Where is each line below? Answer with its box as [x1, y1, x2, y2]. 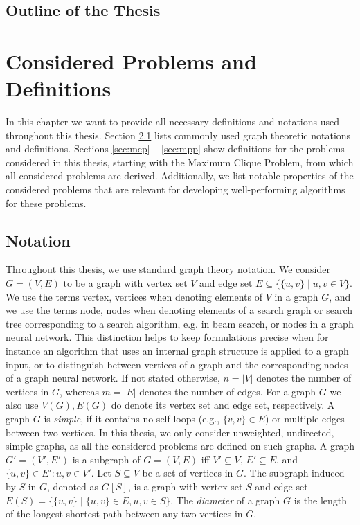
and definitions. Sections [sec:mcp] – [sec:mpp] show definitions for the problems [6, 141, 345, 156]
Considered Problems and [6, 46, 257, 75]
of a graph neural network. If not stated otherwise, [6, 371, 220, 385]
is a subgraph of [72, 452, 141, 466]
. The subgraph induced [243, 465, 345, 480]
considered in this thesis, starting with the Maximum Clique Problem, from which [6, 154, 354, 169]
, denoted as [47, 479, 99, 493]
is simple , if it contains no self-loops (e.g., [44, 411, 220, 425]
